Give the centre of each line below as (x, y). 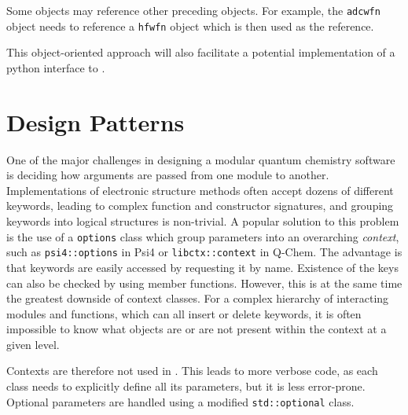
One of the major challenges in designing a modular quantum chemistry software (201, 159)
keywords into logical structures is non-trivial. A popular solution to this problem (203, 221)
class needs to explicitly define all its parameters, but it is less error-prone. (186, 386)
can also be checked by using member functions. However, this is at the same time (204, 283)
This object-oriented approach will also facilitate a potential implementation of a (201, 52)
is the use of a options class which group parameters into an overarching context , (203, 236)
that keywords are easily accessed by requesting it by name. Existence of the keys (202, 267)
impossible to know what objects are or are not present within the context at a (197, 329)
